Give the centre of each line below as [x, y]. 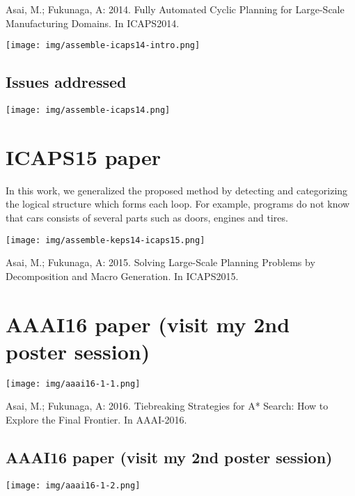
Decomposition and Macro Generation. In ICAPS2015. [122, 276]
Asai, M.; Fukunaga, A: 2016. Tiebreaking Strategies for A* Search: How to [167, 406]
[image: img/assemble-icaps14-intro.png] [103, 46]
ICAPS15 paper [83, 156]
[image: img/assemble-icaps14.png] [88, 110]
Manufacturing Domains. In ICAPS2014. [93, 23]
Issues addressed [66, 82]
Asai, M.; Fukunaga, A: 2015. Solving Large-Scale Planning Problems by [160, 262]
